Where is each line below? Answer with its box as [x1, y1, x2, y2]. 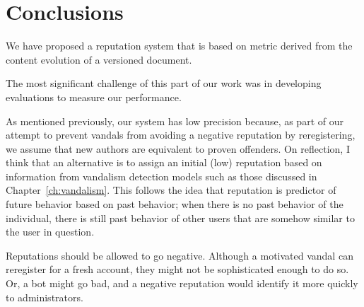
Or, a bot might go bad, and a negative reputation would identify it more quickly [6, 276, 358, 291]
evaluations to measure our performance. [6, 89, 182, 104]
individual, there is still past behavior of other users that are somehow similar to [6, 210, 355, 225]
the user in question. [6, 224, 95, 239]
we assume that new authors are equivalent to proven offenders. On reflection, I [6, 141, 350, 156]
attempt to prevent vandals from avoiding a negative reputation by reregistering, [6, 127, 356, 142]
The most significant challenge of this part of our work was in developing [6, 76, 322, 91]
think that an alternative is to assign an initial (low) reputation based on [6, 155, 322, 170]
